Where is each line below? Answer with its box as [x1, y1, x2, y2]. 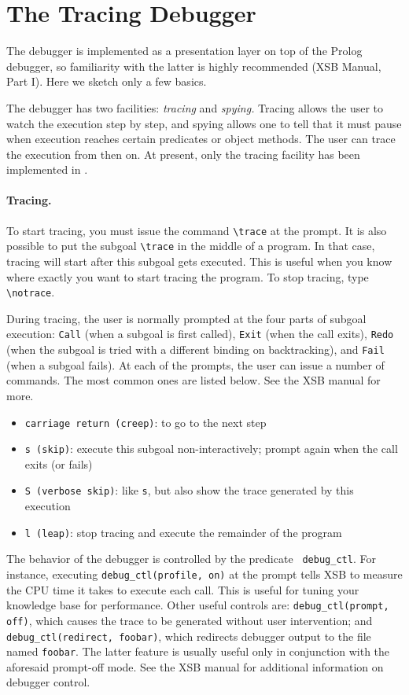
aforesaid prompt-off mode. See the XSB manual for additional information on [6, 658, 384, 675]
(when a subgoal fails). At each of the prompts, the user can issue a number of [6, 356, 385, 373]
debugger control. [6, 674, 90, 690]
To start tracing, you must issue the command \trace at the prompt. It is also [6, 222, 387, 238]
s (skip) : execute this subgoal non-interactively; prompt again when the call [24, 440, 398, 457]
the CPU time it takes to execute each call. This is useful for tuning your [6, 581, 359, 598]
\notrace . [6, 284, 55, 300]
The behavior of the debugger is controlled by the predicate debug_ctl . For [6, 550, 376, 567]
